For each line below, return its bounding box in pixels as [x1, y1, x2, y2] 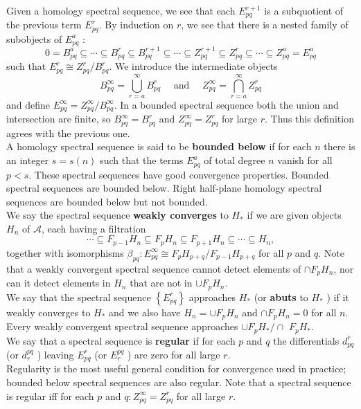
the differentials [273, 333, 340, 347]
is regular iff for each [6, 388, 94, 403]
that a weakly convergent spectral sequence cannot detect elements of [6, 261, 301, 275]
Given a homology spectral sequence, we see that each [6, 3, 236, 17]
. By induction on [98, 17, 174, 32]
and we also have [109, 305, 181, 319]
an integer [6, 153, 49, 167]
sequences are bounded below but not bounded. [6, 194, 208, 208]
